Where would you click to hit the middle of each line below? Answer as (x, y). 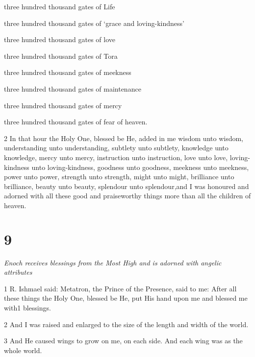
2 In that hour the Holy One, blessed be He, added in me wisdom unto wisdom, (124, 138)
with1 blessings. (27, 308)
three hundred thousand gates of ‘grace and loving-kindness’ (94, 23)
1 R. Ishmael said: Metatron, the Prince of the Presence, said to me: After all (120, 288)
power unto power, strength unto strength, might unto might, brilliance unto (119, 177)
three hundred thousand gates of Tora (61, 56)
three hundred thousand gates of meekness (68, 72)
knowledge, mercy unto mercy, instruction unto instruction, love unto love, (116, 157)
